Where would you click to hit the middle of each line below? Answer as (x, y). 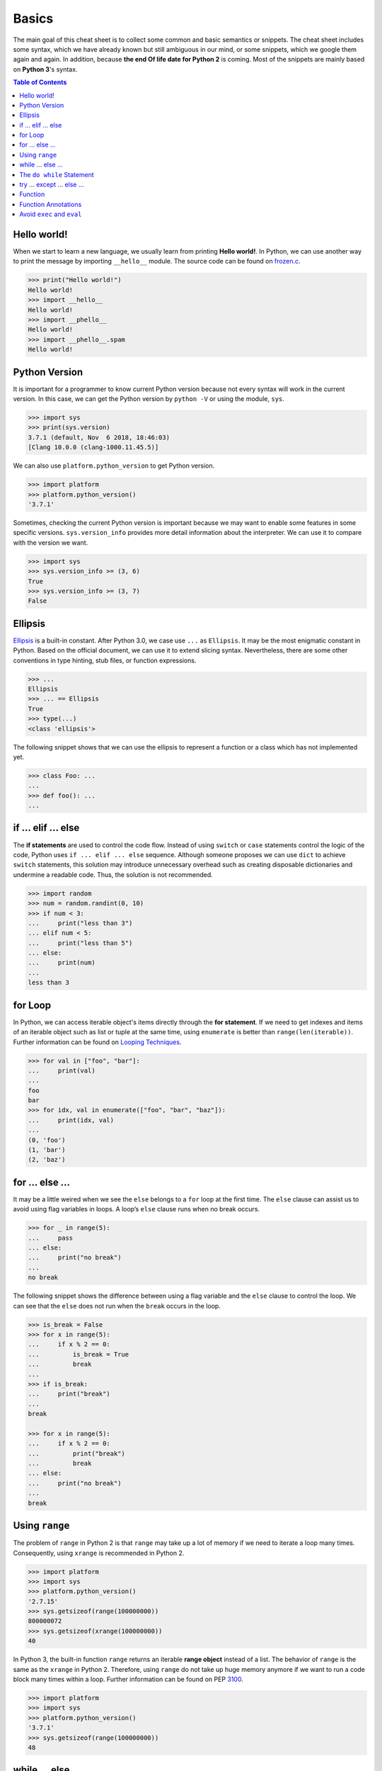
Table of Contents (40, 82)
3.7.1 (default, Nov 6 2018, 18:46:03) (99, 437)
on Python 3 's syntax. (45, 69)
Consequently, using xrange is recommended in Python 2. (99, 1553)
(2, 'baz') (47, 1160)
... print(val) (62, 1070)
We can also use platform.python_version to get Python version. (114, 466)
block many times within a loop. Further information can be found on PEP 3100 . (128, 1679)
